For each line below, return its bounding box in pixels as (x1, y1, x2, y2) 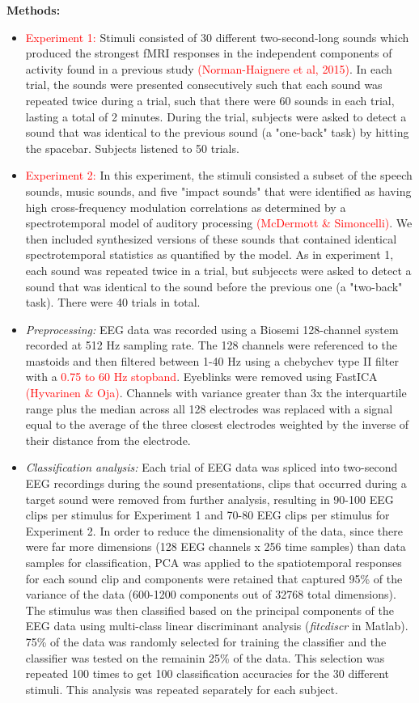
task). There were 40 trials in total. (25, 294, 201, 311)
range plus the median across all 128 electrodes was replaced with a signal (25, 400, 393, 417)
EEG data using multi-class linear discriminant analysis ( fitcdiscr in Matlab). (25, 617, 408, 634)
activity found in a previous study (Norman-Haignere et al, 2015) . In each (25, 60, 392, 77)
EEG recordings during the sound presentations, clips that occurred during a (25, 475, 407, 492)
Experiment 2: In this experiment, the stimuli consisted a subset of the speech (25, 167, 413, 184)
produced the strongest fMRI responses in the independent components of (25, 44, 392, 61)
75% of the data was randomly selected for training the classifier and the (25, 633, 387, 650)
